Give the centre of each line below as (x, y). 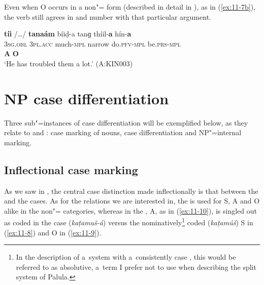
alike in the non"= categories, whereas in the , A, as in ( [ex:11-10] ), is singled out (131, 210)
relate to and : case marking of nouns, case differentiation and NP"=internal (123, 132)
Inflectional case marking (71, 169)
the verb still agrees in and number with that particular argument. (108, 16)
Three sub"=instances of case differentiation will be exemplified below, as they (126, 122)
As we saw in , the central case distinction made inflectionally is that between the (131, 191)
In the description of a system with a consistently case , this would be (126, 257)
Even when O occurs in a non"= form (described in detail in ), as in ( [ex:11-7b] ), (130, 7)
